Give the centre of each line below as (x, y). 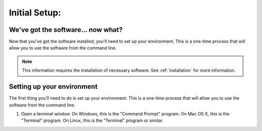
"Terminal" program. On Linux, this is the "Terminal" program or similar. (92, 120)
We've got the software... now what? (66, 30)
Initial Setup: (35, 13)
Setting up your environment (53, 87)
